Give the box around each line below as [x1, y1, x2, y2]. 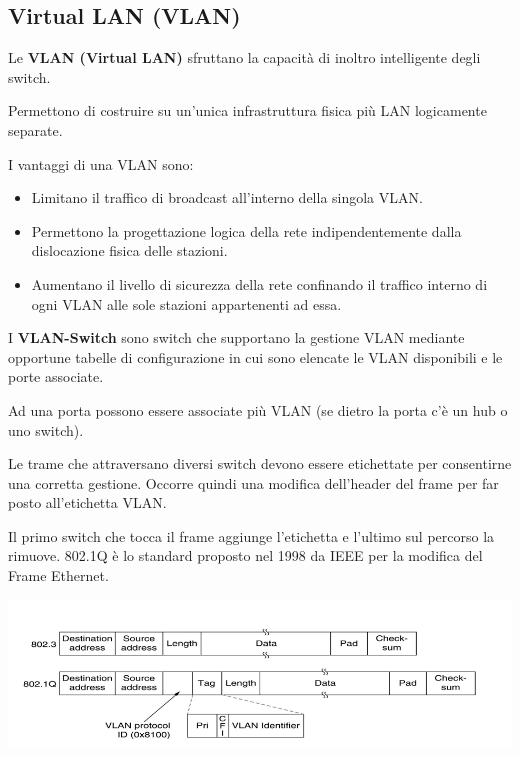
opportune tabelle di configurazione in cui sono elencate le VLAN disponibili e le [8, 346, 503, 367]
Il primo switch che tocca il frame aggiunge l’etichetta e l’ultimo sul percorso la [8, 525, 495, 546]
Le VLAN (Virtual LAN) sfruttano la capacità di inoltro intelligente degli [8, 47, 481, 68]
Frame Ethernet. [8, 565, 109, 586]
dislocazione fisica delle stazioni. [31, 240, 228, 261]
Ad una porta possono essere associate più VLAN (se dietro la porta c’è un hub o [8, 399, 508, 420]
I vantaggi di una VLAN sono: [8, 153, 194, 174]
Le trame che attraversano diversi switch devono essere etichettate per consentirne [8, 453, 512, 474]
